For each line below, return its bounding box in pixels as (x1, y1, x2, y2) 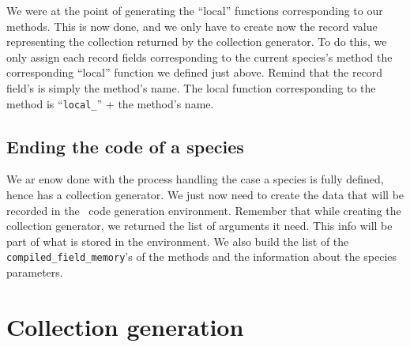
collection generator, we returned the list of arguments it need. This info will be (6, 217, 393, 234)
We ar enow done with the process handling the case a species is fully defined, (6, 171, 384, 187)
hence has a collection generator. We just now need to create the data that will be (6, 187, 404, 203)
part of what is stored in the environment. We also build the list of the (6, 232, 349, 249)
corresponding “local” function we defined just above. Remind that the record (6, 64, 383, 81)
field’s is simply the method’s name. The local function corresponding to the (6, 79, 376, 96)
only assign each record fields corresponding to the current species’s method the (6, 48, 393, 65)
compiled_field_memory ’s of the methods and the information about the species (6, 248, 397, 265)
